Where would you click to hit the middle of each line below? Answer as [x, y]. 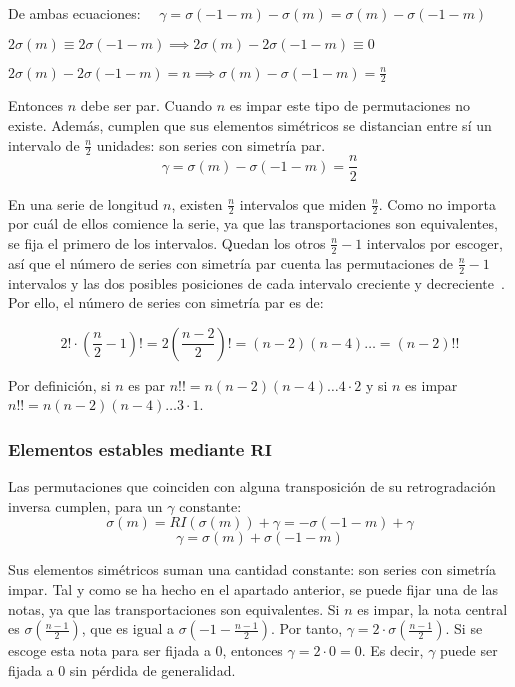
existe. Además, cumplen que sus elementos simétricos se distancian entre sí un [250, 125]
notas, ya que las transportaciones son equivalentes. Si [174, 608]
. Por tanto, [307, 628]
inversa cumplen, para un [85, 505]
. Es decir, [392, 650]
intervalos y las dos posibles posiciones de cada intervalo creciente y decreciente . [256, 282]
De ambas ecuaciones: [74, 13]
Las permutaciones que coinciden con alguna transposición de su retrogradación [252, 486]
